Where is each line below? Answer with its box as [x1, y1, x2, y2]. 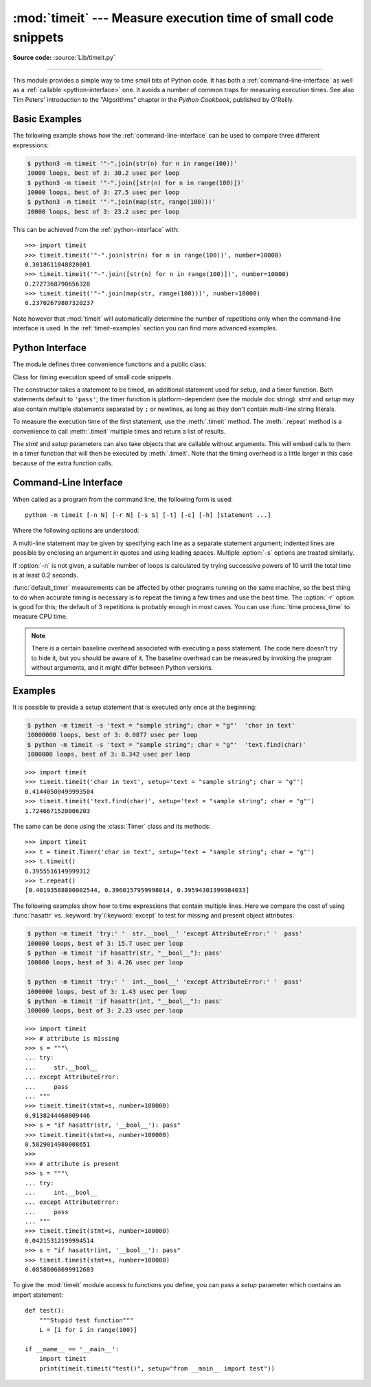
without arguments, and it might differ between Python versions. [31, 664, 214, 672]
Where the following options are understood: [12, 527, 139, 535]
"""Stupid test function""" [38, 1316, 134, 1324]
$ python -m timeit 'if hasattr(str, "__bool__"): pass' [27, 949, 223, 957]
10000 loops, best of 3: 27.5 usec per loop [27, 188, 180, 196]
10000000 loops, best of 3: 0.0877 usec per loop [27, 731, 198, 739]
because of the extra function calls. [12, 458, 113, 467]
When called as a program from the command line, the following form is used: [12, 495, 234, 503]
